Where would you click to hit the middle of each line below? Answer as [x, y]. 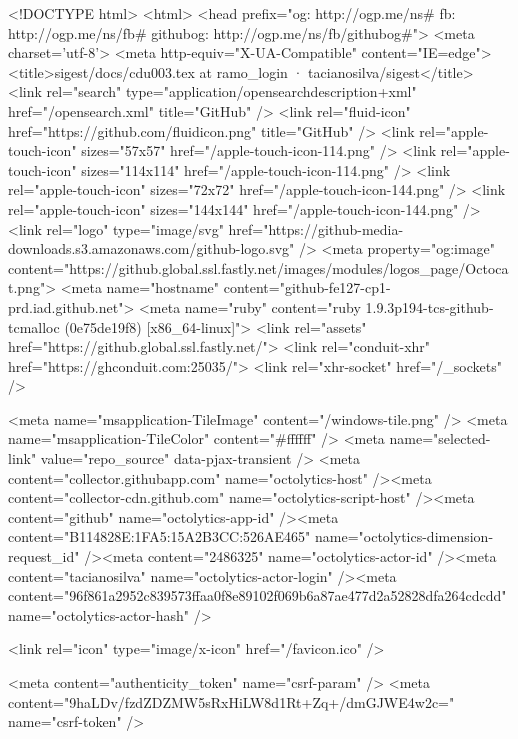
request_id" [44, 556]
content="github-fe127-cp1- [307, 287]
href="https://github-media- [316, 228]
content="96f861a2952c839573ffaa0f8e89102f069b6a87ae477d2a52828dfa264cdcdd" [257, 595]
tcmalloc [34, 326]
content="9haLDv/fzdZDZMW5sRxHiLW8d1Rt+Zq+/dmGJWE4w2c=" [231, 701]
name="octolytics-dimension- [404, 536]
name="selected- [440, 438]
